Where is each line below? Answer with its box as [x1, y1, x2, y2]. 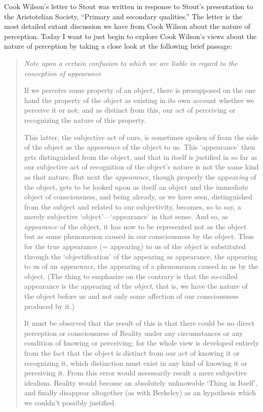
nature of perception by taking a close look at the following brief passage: [4, 41, 232, 51]
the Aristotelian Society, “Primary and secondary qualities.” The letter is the [4, 11, 243, 21]
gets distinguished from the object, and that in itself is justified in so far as [24, 151, 257, 162]
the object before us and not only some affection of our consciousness [24, 291, 239, 301]
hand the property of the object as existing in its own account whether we [24, 94, 254, 105]
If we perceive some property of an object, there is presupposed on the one [24, 85, 256, 95]
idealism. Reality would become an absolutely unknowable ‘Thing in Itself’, [24, 377, 258, 388]
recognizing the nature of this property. [24, 114, 146, 125]
